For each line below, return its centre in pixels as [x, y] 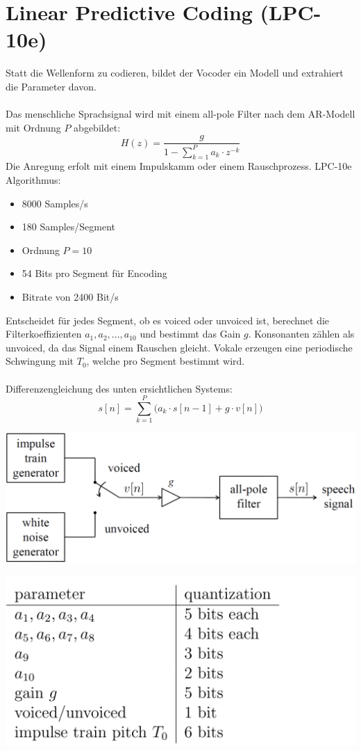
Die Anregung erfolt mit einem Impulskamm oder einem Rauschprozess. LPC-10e [179, 166]
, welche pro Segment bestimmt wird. [166, 361]
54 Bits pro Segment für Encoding [94, 273]
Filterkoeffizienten [44, 334]
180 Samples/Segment [69, 227]
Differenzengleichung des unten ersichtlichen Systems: [119, 388]
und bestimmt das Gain [190, 334]
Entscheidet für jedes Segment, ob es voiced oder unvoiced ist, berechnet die [168, 320]
